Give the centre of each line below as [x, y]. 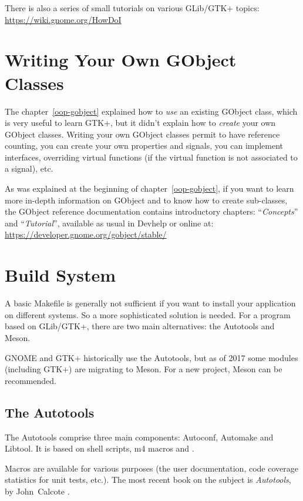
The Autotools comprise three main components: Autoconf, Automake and [139, 437]
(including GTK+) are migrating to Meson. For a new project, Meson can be [144, 369]
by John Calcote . [37, 491]
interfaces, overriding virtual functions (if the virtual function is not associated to [151, 157]
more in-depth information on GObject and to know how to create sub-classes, [146, 200]
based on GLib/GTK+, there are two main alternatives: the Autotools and [140, 326]
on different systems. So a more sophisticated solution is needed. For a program [148, 314]
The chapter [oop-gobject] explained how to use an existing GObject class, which [151, 111]
